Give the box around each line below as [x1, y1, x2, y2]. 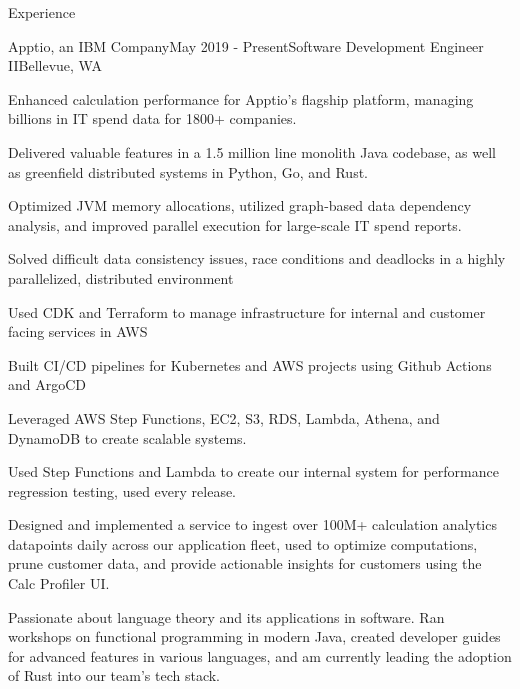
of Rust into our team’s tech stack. [8, 665, 220, 686]
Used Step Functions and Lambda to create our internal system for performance [8, 461, 499, 482]
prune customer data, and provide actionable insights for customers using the [8, 553, 482, 574]
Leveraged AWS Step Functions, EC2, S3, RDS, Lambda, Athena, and [8, 407, 440, 428]
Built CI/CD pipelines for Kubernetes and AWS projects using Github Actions [8, 354, 492, 375]
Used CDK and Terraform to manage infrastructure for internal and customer [8, 301, 486, 322]
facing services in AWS [8, 321, 148, 342]
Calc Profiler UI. [8, 573, 110, 594]
